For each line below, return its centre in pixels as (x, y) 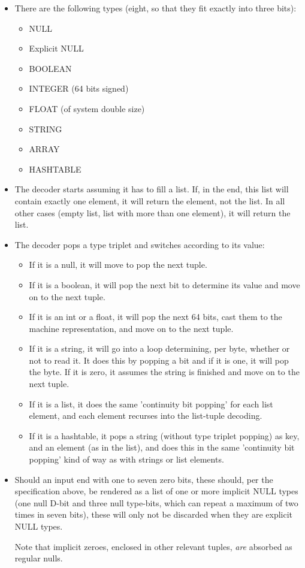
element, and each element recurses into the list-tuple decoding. (146, 416)
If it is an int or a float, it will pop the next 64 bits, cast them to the (155, 317)
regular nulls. (39, 558)
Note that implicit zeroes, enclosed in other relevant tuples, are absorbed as (153, 546)
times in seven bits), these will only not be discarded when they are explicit (154, 514)
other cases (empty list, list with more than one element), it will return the (152, 212)
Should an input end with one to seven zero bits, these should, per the (144, 479)
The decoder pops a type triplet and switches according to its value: (140, 244)
